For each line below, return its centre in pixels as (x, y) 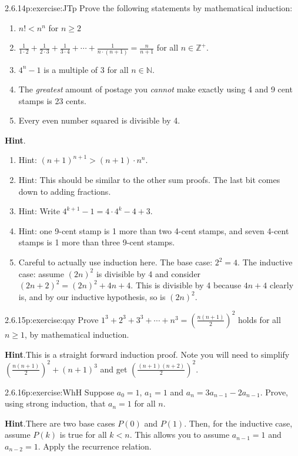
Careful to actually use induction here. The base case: (115, 262)
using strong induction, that (55, 403)
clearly (282, 285)
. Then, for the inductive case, (238, 423)
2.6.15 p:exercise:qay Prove (52, 319)
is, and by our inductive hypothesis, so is (92, 296)
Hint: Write (39, 211)
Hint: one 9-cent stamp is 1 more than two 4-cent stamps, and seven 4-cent (154, 230)
